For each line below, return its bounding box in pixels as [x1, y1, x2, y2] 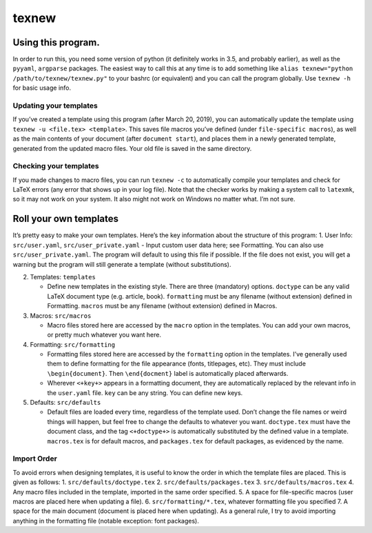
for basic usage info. [12, 83, 72, 92]
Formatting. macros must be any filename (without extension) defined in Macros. [47, 302, 278, 310]
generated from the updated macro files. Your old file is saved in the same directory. [12, 144, 252, 152]
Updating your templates [12, 101, 98, 110]
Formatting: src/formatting [30, 340, 116, 348]
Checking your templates [12, 161, 99, 171]
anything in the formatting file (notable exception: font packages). [12, 516, 199, 525]
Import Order [12, 454, 58, 463]
